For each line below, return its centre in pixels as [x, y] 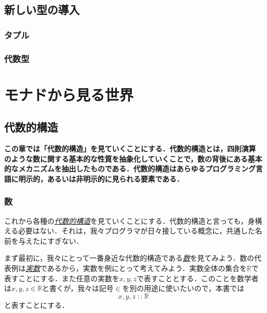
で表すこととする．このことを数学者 [198, 278]
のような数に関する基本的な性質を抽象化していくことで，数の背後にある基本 [133, 158]
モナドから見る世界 [69, 94]
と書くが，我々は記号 [78, 288]
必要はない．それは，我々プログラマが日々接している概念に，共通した [137, 231]
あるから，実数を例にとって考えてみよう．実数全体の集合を [147, 268]
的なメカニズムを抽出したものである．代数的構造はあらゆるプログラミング [130, 169]
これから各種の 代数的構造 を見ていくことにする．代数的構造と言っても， [126, 220]
